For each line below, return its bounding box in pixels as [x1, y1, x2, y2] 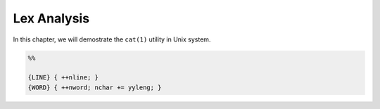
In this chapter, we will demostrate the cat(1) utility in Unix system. [13, 35, 211, 44]
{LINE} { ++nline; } [27, 74, 99, 82]
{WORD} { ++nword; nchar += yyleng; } [27, 83, 162, 91]
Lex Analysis [13, 11, 90, 26]
